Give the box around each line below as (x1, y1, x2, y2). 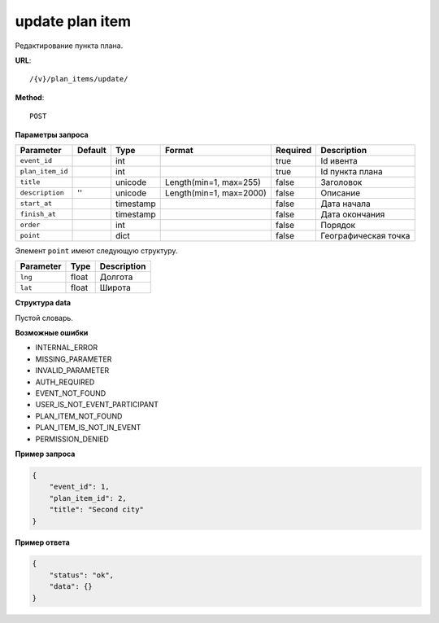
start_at (20, 200, 53, 208)
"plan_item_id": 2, (49, 494, 128, 502)
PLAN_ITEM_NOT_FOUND (35, 411, 123, 421)
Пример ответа (15, 537, 71, 547)
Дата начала (320, 198, 372, 209)
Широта (99, 282, 132, 293)
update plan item (15, 12, 132, 30)
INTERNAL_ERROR (35, 343, 98, 353)
